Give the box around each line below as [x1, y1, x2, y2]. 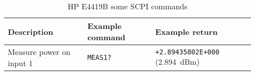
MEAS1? [87, 53, 112, 61]
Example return [155, 25, 218, 37]
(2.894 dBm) [155, 55, 200, 67]
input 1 [8, 57, 33, 69]
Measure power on [8, 46, 71, 57]
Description [8, 25, 53, 37]
